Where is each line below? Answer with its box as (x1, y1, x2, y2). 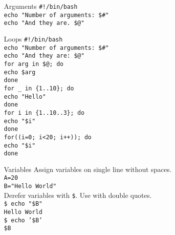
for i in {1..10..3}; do (4, 109, 85, 116)
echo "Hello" (4, 93, 46, 100)
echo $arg (4, 68, 36, 76)
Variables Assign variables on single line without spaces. (4, 164, 172, 174)
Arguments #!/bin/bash (4, 1, 78, 11)
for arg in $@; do (4, 60, 64, 67)
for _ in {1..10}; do (4, 85, 74, 92)
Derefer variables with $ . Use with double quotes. (4, 190, 152, 200)
